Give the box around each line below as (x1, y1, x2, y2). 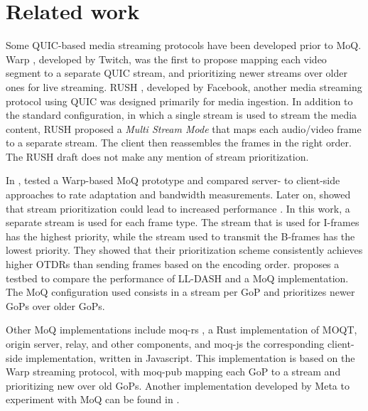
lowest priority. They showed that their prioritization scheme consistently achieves (6, 242, 363, 257)
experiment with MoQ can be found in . (6, 392, 180, 407)
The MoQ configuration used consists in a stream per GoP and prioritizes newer (6, 284, 355, 299)
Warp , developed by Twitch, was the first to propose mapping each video (6, 51, 327, 66)
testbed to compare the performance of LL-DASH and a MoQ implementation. (6, 270, 349, 285)
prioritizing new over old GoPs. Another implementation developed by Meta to (6, 378, 350, 393)
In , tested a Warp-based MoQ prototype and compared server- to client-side (6, 173, 340, 188)
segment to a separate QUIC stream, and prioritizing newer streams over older (6, 65, 347, 80)
